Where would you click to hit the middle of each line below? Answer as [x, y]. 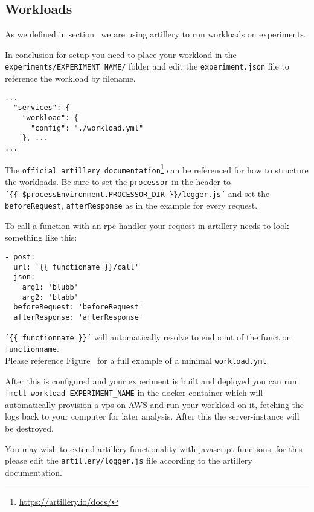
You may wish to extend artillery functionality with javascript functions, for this [154, 448]
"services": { [42, 108]
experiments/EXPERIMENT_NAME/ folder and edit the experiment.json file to [147, 66]
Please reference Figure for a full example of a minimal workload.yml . [137, 360]
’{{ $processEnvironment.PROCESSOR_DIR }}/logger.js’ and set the [137, 193]
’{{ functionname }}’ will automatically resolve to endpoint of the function [148, 336]
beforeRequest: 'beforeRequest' [78, 307]
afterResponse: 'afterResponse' [78, 317]
